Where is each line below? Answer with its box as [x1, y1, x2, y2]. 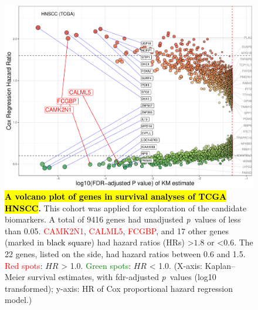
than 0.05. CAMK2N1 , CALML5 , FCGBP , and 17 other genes [5, 224, 229, 237]
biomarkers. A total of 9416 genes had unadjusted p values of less [5, 213, 241, 225]
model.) [5, 294, 32, 306]
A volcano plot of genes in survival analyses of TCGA [5, 190, 227, 203]
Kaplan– [205, 259, 235, 271]
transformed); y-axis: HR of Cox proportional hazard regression [5, 282, 233, 294]
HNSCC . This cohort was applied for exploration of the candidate [5, 201, 247, 214]
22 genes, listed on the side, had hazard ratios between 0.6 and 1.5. [5, 248, 246, 260]
